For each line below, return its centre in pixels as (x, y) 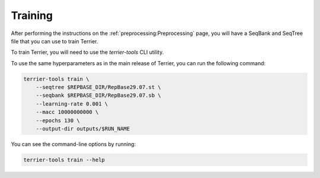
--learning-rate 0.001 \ (72, 104)
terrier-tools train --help (64, 160)
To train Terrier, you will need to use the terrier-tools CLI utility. (87, 52)
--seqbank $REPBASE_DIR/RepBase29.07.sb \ (98, 96)
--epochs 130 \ (58, 120)
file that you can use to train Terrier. (55, 41)
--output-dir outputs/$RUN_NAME (83, 129)
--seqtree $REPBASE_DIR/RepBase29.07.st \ (98, 87)
